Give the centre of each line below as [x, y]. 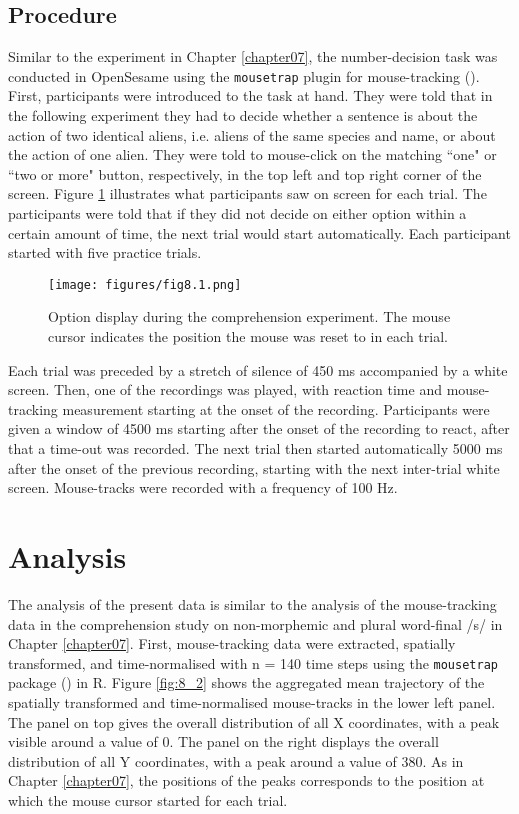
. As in [443, 760]
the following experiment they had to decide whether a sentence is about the [243, 115]
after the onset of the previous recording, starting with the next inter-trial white [254, 467]
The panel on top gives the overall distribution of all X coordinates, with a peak [254, 721]
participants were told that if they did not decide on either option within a [237, 213]
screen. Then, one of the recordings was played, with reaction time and [225, 389]
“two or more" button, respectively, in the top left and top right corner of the [245, 173]
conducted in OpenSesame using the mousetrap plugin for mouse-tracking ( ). [244, 75]
